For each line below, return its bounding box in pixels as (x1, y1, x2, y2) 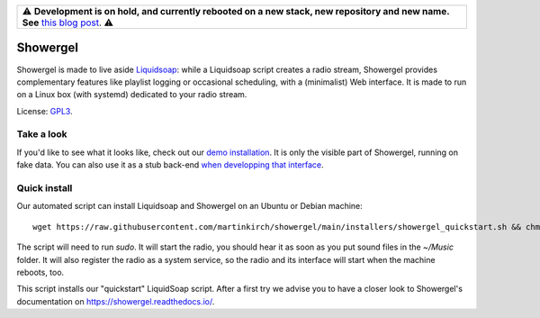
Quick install (16, 181, 73, 194)
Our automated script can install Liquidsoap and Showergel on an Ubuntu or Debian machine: (16, 201, 364, 212)
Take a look (16, 128, 67, 141)
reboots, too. (16, 267, 65, 277)
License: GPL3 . (16, 105, 73, 116)
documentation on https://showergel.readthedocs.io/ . (16, 295, 215, 306)
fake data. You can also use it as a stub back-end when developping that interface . (16, 159, 324, 170)
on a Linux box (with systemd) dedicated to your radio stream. (16, 89, 247, 100)
